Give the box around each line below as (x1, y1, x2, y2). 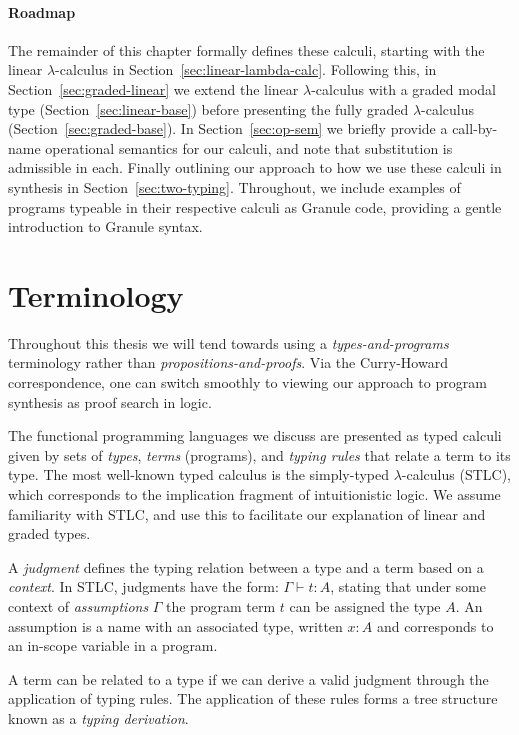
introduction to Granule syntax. (8, 216, 203, 237)
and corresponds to (376, 615, 494, 636)
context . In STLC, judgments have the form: (8, 576, 279, 597)
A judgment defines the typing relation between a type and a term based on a (8, 556, 484, 577)
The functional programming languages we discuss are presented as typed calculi (8, 425, 502, 446)
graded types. (8, 523, 91, 544)
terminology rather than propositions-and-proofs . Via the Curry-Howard (8, 352, 448, 373)
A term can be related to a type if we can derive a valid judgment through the (8, 668, 489, 689)
